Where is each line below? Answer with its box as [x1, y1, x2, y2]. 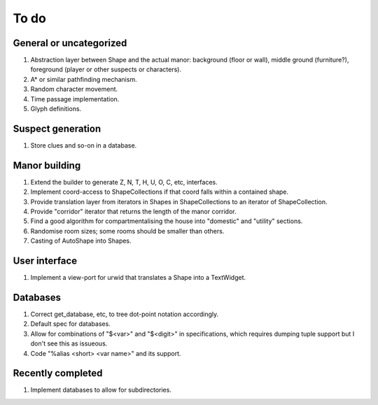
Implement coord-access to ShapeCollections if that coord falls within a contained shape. [30, 187, 289, 196]
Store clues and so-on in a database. [30, 141, 137, 150]
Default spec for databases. [30, 320, 111, 328]
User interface [13, 255, 77, 267]
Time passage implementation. [30, 94, 120, 103]
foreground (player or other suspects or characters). [30, 65, 182, 73]
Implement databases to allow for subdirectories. [30, 385, 171, 395]
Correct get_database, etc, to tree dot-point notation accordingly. [30, 310, 219, 318]
